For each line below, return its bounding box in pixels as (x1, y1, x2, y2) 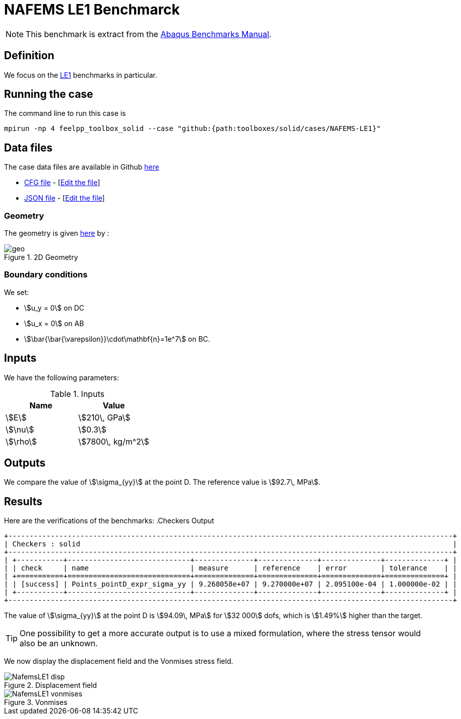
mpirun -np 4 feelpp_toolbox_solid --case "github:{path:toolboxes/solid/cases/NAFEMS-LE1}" (4, 124, 381, 133)
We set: (4, 287, 29, 297)
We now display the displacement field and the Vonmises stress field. (4, 657, 234, 666)
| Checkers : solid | (4, 540, 457, 548)
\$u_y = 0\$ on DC (24, 303, 84, 312)
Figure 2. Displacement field (4, 681, 97, 690)
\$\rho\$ (6, 436, 37, 447)
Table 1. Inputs (50, 388, 104, 399)
